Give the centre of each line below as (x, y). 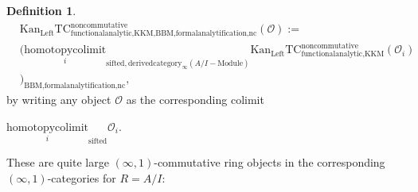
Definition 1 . (41, 10)
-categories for (82, 177)
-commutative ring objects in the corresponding (270, 161)
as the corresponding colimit (195, 100)
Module (230, 64)
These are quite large (58, 161)
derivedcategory (155, 64)
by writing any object (59, 100)
